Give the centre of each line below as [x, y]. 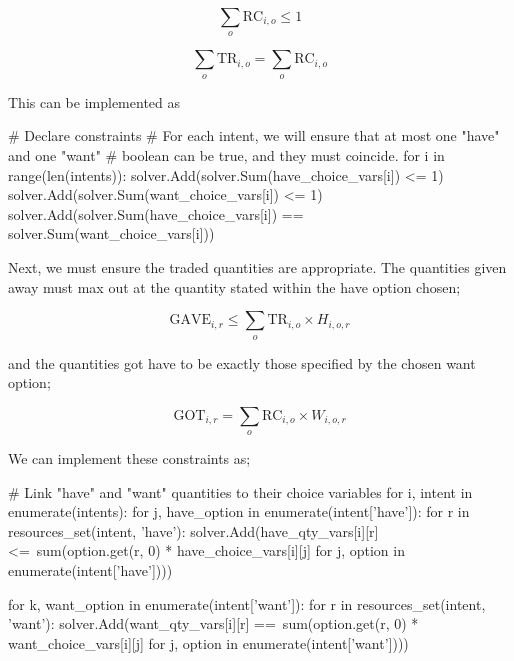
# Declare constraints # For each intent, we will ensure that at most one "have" [254, 135]
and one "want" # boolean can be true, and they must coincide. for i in [226, 154]
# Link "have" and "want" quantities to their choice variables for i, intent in [240, 491]
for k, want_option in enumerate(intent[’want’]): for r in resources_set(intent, [247, 603]
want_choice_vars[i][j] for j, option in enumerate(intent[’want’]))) [208, 642]
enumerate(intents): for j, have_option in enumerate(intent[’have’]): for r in [239, 511]
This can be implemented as [94, 101]
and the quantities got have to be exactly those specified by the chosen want [242, 362]
